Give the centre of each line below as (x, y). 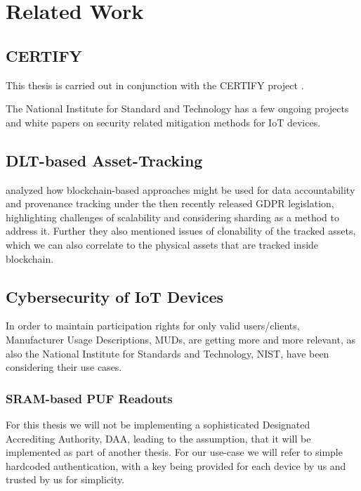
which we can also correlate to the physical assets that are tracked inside (162, 244)
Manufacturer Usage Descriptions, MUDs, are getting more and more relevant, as (181, 339)
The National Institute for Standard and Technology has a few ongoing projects (177, 109)
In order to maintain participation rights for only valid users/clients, (153, 326)
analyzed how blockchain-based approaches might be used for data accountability (180, 189)
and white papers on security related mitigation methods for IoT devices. (163, 122)
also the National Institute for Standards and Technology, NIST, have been (168, 353)
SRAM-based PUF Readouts (89, 398)
